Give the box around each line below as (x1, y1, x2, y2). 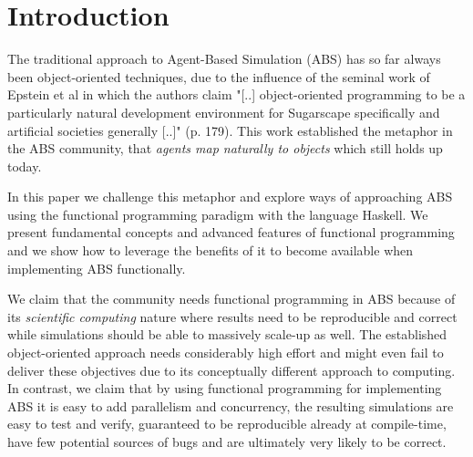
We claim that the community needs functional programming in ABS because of (7, 289, 456, 308)
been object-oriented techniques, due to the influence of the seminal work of (7, 67, 430, 86)
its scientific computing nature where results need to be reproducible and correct (7, 306, 458, 326)
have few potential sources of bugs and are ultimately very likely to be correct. (7, 432, 447, 451)
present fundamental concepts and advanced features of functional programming (7, 223, 455, 242)
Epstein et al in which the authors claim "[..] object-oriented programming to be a (7, 85, 466, 104)
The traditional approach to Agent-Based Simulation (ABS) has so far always (7, 49, 441, 68)
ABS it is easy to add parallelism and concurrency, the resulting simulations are (7, 396, 454, 415)
